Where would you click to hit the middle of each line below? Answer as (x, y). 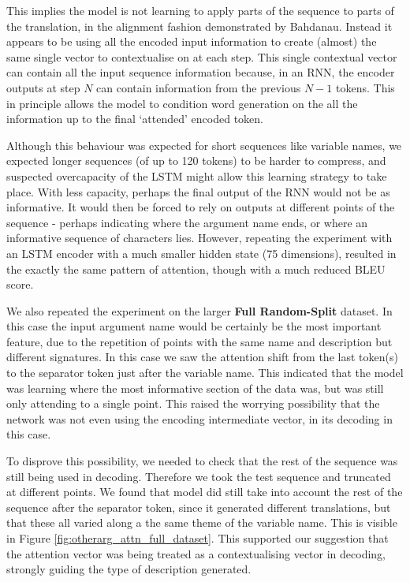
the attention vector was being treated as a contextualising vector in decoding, (196, 553)
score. (20, 284)
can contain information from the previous (199, 87)
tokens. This (365, 87)
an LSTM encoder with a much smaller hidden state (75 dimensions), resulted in (201, 253)
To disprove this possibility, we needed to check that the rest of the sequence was (202, 461)
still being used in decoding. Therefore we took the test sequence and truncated (199, 476)
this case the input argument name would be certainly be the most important (194, 326)
